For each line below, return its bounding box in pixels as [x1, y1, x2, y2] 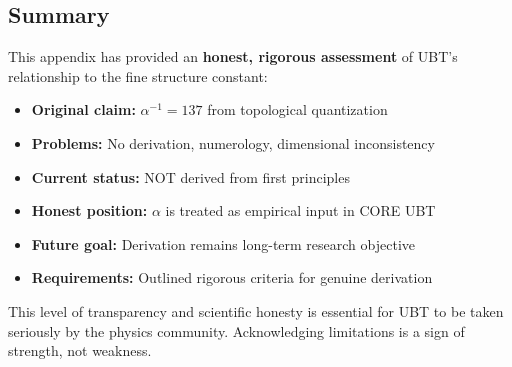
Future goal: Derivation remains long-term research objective [31, 233, 416, 254]
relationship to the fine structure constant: [8, 65, 268, 86]
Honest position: [31, 200, 148, 221]
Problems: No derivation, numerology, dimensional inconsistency [31, 132, 435, 153]
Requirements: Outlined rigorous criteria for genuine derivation [31, 267, 433, 288]
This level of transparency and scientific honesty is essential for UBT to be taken [8, 300, 504, 321]
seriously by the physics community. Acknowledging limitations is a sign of [8, 320, 465, 341]
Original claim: [31, 99, 136, 120]
